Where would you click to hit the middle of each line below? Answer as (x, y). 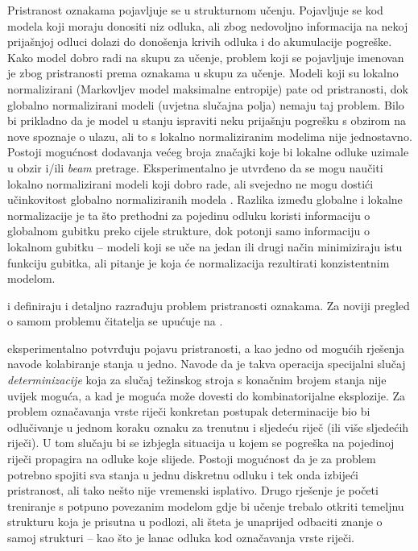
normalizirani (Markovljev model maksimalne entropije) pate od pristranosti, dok (208, 88)
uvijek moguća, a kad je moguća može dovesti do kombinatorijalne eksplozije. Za (207, 395)
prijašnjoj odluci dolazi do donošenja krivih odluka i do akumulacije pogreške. (200, 41)
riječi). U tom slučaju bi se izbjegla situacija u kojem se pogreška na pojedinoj (201, 443)
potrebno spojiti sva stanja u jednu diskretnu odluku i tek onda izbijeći (183, 474)
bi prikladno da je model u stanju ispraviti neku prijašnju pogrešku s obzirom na (207, 120)
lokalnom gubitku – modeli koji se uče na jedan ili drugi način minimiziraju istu (205, 246)
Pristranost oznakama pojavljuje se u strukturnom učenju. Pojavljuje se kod (195, 10)
